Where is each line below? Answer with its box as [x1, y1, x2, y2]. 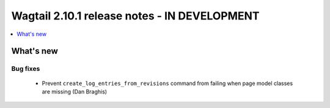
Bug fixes [11, 64, 40, 73]
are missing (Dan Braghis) [42, 88, 107, 95]
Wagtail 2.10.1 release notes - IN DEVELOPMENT [11, 9, 260, 22]
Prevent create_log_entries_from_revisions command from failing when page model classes [42, 79, 293, 87]
